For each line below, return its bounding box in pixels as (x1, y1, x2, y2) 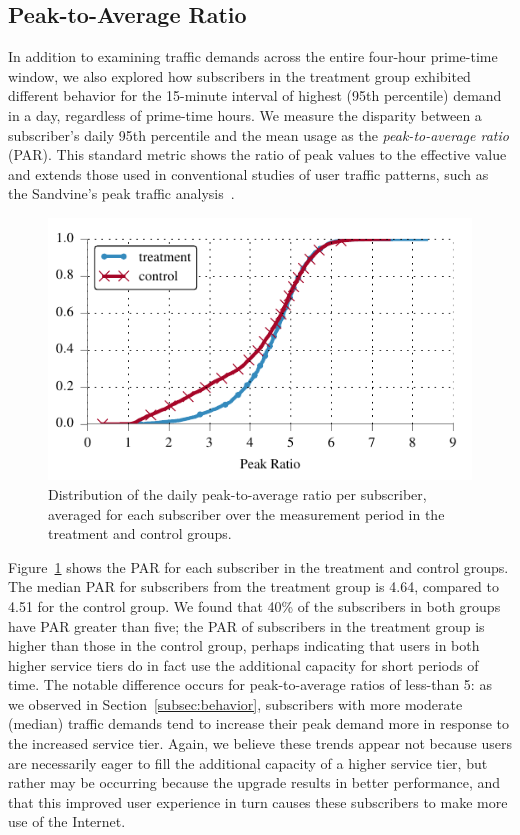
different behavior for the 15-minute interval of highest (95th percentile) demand (8, 85, 502, 106)
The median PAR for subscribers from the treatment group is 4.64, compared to (8, 576, 499, 597)
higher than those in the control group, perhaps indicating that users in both (8, 635, 480, 656)
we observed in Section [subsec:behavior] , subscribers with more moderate (8, 693, 463, 714)
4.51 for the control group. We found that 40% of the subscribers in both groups (8, 595, 501, 616)
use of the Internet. (8, 811, 126, 832)
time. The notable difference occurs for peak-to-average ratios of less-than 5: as (8, 674, 492, 695)
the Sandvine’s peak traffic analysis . (8, 183, 235, 204)
